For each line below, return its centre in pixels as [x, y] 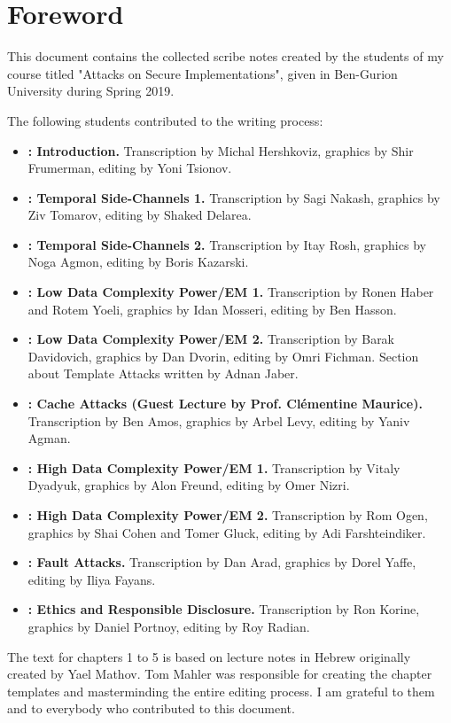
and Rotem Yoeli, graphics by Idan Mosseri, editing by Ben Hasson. [212, 309]
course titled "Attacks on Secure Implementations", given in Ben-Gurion [202, 73]
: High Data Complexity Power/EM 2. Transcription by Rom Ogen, [228, 515]
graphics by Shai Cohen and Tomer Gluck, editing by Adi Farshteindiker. [227, 532]
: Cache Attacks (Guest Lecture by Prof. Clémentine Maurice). [225, 404]
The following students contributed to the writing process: [165, 120]
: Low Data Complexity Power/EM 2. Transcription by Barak [211, 339]
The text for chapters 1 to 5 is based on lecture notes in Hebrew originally [209, 656]
